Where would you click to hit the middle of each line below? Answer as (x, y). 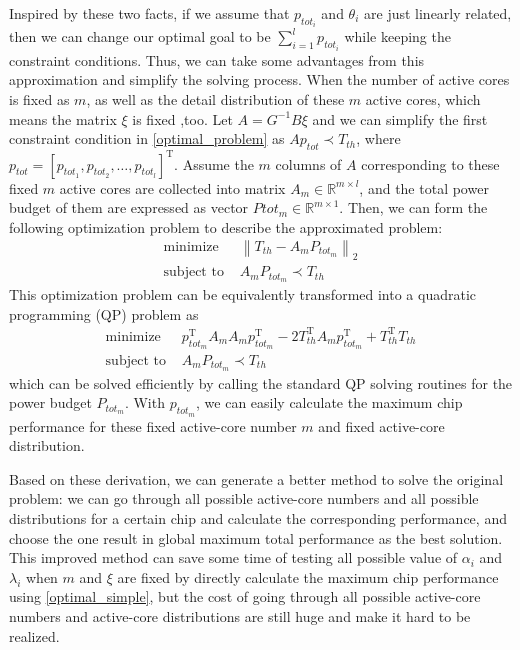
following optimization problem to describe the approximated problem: (226, 226)
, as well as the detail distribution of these (215, 99)
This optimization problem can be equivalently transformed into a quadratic (243, 294)
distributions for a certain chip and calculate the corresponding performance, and (258, 518)
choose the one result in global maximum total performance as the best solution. (256, 537)
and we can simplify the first (400, 118)
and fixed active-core (381, 425)
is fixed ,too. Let (182, 118)
